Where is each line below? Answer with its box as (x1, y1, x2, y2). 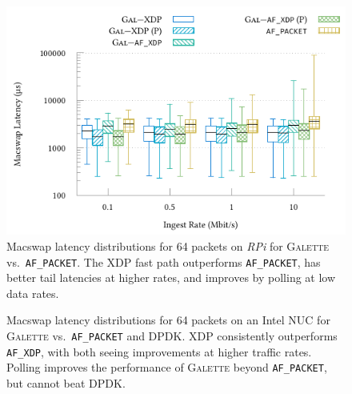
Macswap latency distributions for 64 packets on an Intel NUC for (6, 312, 330, 328)
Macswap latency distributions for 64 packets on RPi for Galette (6, 237, 330, 254)
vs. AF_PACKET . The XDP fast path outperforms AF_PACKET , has (6, 253, 321, 270)
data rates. (6, 284, 59, 301)
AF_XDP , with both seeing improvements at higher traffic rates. (6, 343, 312, 360)
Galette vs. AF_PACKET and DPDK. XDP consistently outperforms (6, 327, 338, 344)
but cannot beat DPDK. (6, 374, 126, 391)
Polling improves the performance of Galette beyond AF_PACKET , (6, 359, 327, 376)
